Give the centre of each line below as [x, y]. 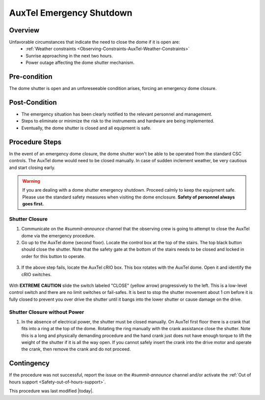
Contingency [29, 363]
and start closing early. [32, 168]
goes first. [33, 204]
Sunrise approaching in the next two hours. [69, 56]
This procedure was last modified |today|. [51, 391]
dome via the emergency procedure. [58, 235]
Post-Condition [33, 102]
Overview [24, 30]
